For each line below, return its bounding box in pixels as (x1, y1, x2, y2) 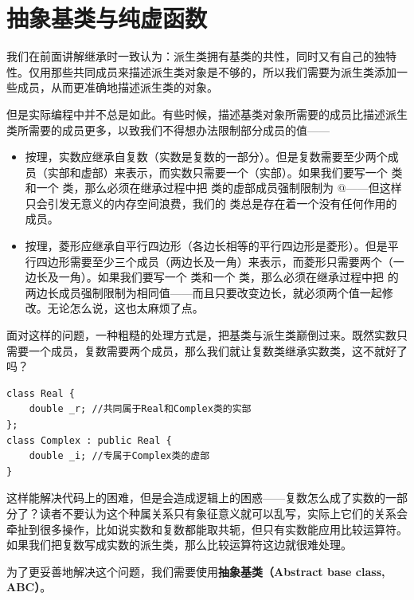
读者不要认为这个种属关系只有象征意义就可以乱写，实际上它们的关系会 (39, 504, 408, 521)
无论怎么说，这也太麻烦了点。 (47, 300, 204, 316)
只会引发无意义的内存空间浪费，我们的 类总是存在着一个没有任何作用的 (25, 194, 397, 211)
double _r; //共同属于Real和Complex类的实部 (29, 403, 252, 415)
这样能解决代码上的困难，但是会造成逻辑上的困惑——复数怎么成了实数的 (6, 489, 385, 506)
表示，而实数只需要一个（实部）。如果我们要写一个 (125, 163, 388, 180)
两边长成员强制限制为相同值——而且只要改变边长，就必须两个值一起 (25, 284, 382, 300)
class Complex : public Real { (6, 434, 172, 446)
